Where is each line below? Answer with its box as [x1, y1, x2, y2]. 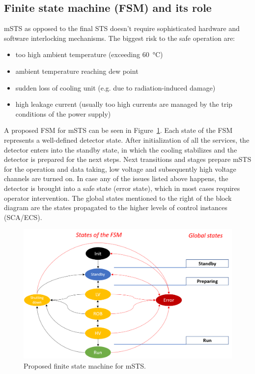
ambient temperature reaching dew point [15, 65, 139, 76]
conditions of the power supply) [15, 108, 111, 119]
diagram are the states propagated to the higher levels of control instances [4, 202, 227, 213]
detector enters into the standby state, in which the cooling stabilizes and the [4, 144, 237, 155]
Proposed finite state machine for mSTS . [24, 360, 146, 371]
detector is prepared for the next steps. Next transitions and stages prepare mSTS [4, 154, 252, 164]
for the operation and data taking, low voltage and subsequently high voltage [4, 163, 236, 174]
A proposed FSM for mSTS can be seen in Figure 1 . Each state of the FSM [4, 125, 233, 135]
